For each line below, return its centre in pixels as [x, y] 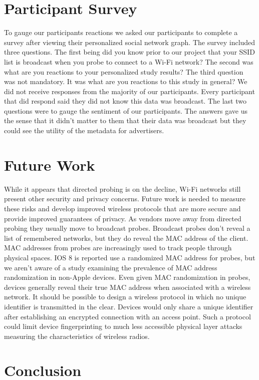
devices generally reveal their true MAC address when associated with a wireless [127, 287]
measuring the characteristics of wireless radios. [77, 336]
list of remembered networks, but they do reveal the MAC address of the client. [126, 238]
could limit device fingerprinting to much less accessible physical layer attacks [123, 326]
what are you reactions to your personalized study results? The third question [124, 71]
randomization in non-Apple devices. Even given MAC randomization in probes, [127, 277]
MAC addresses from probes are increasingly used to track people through [118, 248]
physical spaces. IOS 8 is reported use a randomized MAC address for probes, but [130, 257]
